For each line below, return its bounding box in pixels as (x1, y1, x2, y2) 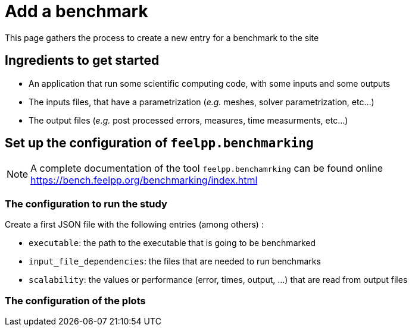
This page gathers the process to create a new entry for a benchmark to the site (5, 32, 319, 43)
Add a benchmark (5, 1, 148, 21)
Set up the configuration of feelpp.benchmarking (5, 135, 314, 151)
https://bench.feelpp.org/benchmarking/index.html (30, 174, 258, 187)
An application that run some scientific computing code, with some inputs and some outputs (29, 78, 391, 89)
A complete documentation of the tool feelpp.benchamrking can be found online (30, 162, 383, 175)
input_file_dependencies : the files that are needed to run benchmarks (29, 256, 321, 267)
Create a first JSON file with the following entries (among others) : (5, 219, 264, 230)
